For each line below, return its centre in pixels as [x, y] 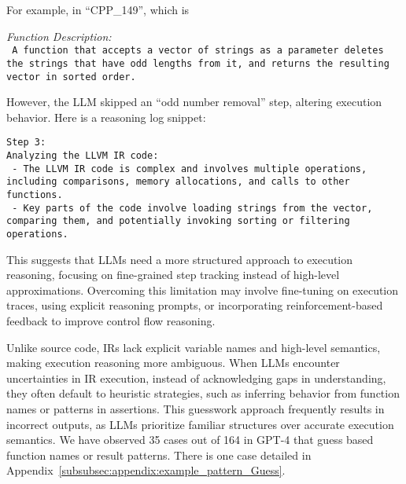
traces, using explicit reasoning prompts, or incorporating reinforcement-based [195, 305]
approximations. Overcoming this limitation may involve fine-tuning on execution [203, 290]
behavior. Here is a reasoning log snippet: [106, 117]
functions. [35, 194]
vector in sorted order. [71, 77]
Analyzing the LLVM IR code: [83, 156]
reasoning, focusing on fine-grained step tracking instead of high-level [173, 275]
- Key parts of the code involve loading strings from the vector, [192, 208]
